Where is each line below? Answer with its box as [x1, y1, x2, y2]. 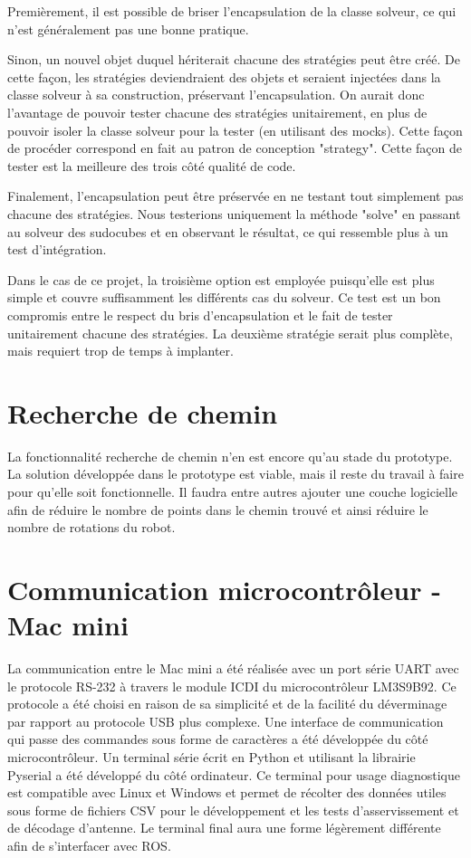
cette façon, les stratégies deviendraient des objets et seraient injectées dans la [7, 67, 441, 86]
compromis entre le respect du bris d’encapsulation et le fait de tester [7, 305, 393, 324]
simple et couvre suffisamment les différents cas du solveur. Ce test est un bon [7, 288, 441, 307]
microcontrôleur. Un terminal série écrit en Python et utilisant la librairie [7, 748, 416, 767]
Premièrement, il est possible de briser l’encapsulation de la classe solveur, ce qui [7, 2, 457, 20]
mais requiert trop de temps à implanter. [7, 341, 234, 360]
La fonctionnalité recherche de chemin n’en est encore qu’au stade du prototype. [7, 446, 453, 465]
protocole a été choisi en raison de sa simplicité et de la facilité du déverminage [7, 694, 447, 713]
